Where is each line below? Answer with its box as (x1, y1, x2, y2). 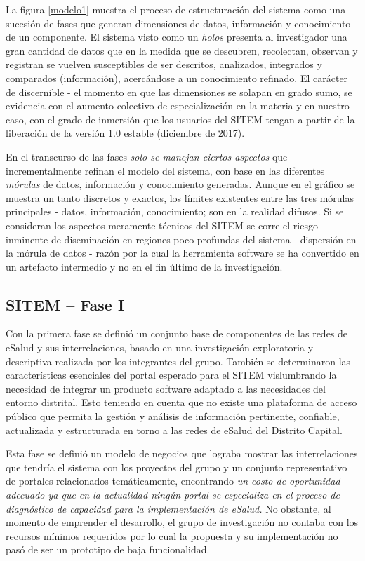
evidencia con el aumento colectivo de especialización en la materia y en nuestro (6, 98, 350, 113)
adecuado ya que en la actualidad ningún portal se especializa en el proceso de (6, 487, 340, 502)
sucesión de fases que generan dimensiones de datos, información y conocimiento (6, 15, 351, 30)
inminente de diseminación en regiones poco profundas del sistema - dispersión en (6, 231, 357, 246)
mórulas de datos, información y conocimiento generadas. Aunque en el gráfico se (6, 177, 355, 191)
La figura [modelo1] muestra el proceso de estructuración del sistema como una (6, 2, 346, 16)
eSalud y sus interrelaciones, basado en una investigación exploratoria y (6, 340, 314, 355)
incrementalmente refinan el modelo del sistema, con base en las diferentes (6, 163, 325, 177)
